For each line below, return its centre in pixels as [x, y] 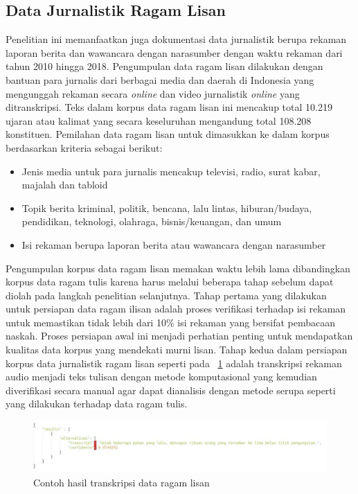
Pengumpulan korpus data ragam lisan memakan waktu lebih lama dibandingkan [178, 268]
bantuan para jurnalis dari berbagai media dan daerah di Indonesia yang [160, 79]
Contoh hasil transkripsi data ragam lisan [122, 482]
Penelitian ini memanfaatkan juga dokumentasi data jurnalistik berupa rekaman [176, 39]
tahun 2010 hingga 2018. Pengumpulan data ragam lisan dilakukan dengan [164, 66]
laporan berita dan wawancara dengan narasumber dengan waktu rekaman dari [174, 52]
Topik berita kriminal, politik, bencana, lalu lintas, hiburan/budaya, [167, 208]
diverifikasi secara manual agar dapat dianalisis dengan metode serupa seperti [171, 390]
